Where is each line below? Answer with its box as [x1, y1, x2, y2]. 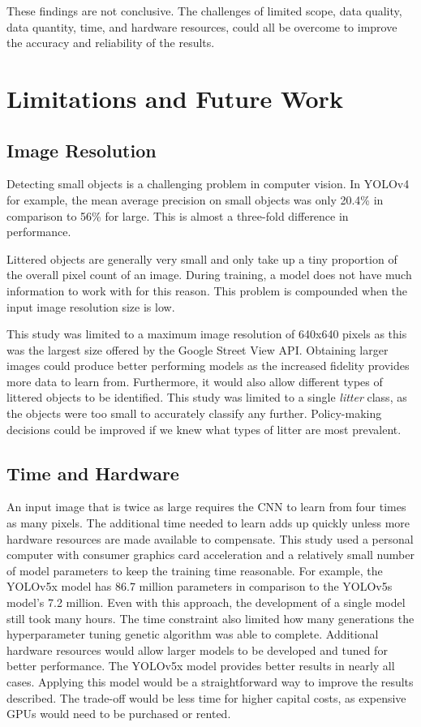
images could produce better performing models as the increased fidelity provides [6, 357, 410, 374]
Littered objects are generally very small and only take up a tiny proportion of [6, 250, 397, 267]
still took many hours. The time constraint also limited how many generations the [6, 609, 415, 626]
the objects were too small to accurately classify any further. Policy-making [6, 405, 382, 422]
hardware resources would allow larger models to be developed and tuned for [6, 641, 388, 658]
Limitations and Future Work [6, 81, 343, 114]
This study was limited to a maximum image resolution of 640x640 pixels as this [6, 325, 407, 342]
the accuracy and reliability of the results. [6, 34, 215, 51]
